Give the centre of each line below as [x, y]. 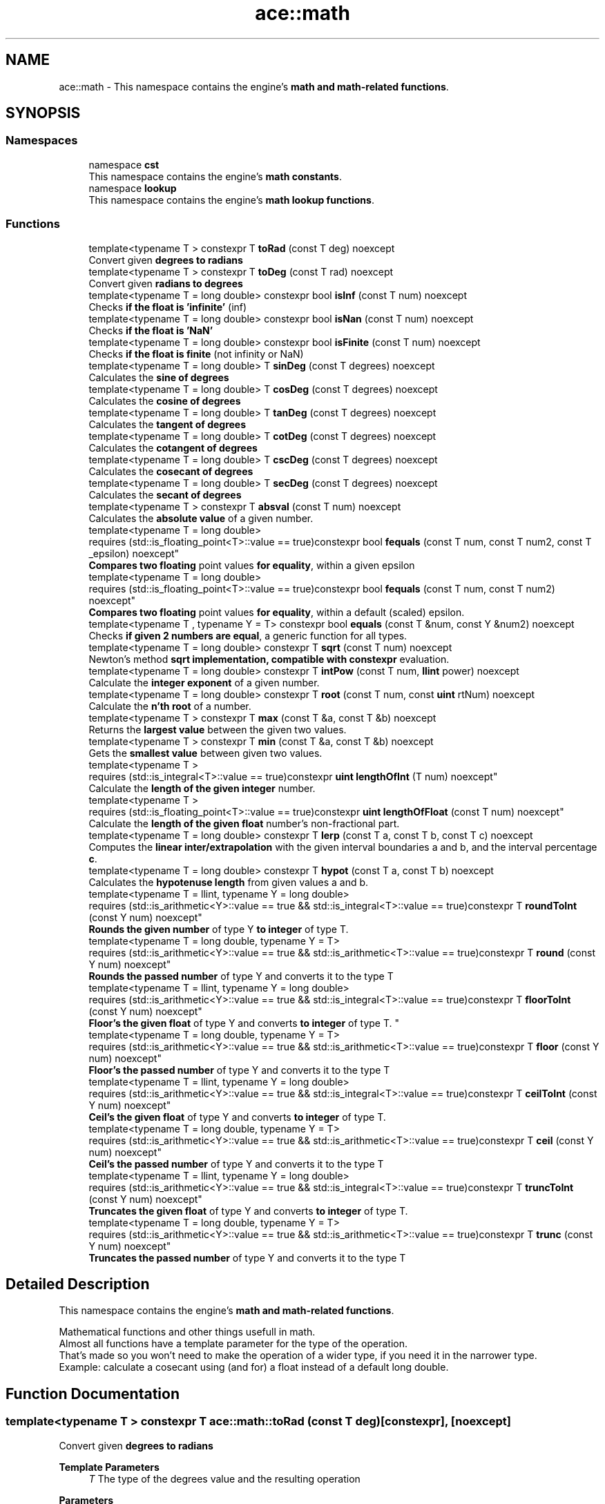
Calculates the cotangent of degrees [173, 447]
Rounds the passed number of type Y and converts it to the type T [241, 976]
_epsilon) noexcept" [134, 553]
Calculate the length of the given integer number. [202, 788]
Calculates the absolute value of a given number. [201, 518]
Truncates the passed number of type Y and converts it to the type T [247, 1257]
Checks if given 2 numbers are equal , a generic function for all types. [248, 635]
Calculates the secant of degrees [165, 494]
